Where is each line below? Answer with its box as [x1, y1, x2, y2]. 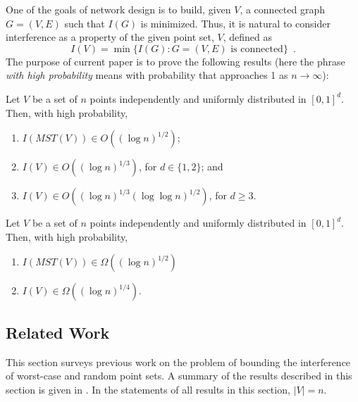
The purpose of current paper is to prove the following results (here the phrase [6, 54, 345, 68]
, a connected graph [240, 2, 325, 16]
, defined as [223, 30, 273, 44]
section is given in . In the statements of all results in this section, [6, 382, 290, 396]
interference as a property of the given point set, [6, 30, 214, 44]
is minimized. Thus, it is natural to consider [140, 15, 331, 30]
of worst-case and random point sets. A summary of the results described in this [6, 368, 352, 383]
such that [64, 15, 105, 30]
